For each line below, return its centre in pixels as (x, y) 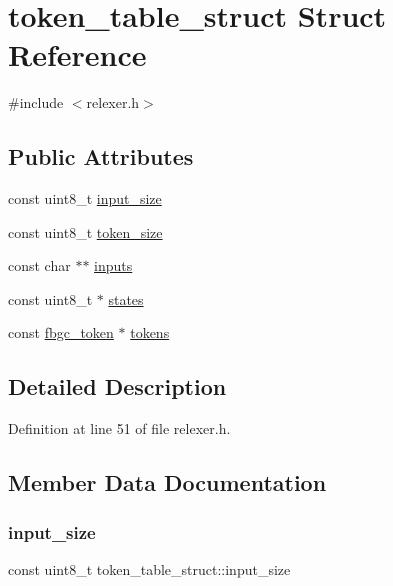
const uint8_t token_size (85, 231)
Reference (77, 54)
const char (39, 265)
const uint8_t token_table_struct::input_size (149, 568)
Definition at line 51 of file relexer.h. (119, 428)
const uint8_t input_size (85, 198)
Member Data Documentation (167, 482)
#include (36, 102)
